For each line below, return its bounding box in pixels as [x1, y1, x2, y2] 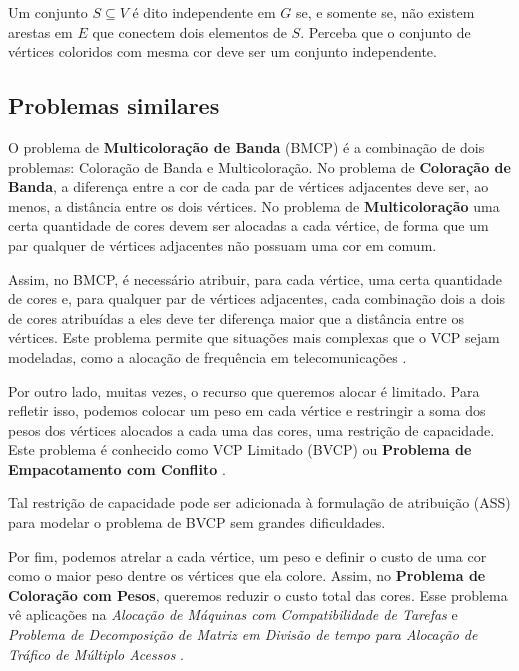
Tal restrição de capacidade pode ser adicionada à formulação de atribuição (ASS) [8, 492, 511, 513]
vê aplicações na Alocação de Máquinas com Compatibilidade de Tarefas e [8, 604, 458, 625]
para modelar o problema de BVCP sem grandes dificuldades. [8, 512, 386, 533]
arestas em [8, 21, 73, 42]
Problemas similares [8, 90, 220, 121]
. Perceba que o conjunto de [300, 21, 471, 42]
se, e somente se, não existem [295, 2, 475, 22]
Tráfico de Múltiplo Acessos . [8, 643, 184, 664]
